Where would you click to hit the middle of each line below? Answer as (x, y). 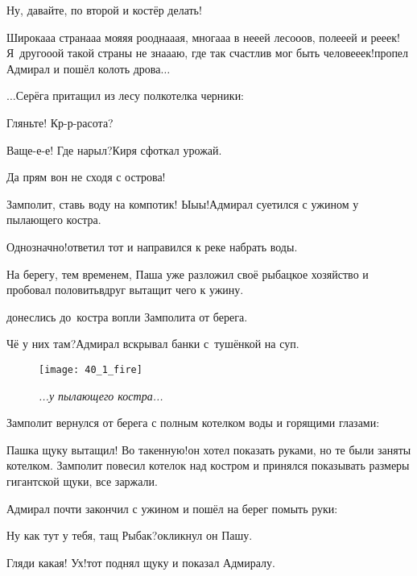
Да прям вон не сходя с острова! (86, 177)
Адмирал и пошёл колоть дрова (84, 68)
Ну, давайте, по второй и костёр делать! (104, 10)
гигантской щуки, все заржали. (82, 481)
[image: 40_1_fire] (91, 369)
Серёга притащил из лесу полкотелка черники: (130, 95)
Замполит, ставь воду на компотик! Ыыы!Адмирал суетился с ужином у (183, 203)
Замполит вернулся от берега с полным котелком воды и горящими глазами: (193, 423)
